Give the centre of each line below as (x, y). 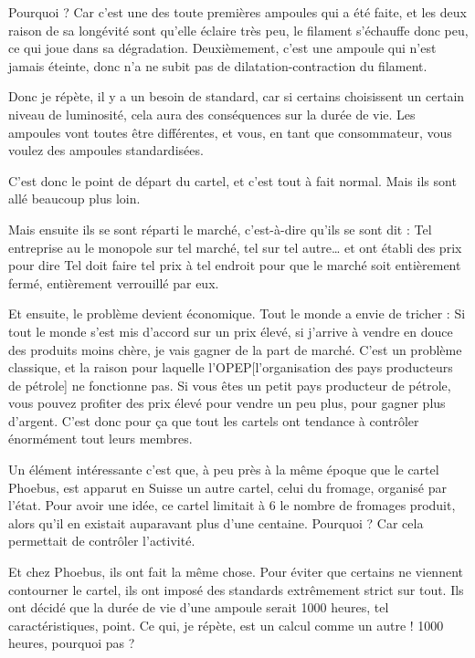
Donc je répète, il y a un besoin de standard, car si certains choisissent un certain (237, 96)
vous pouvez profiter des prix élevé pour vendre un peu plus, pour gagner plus (227, 403)
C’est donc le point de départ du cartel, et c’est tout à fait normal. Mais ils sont (232, 180)
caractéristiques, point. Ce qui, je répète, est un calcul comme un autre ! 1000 (226, 625)
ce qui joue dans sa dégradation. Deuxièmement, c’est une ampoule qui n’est (222, 48)
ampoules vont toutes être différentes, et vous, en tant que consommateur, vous (230, 132)
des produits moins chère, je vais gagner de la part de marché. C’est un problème (235, 349)
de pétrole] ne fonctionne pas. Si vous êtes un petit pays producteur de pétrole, (230, 385)
